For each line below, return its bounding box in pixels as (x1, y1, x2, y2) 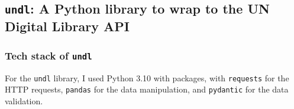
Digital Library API (5, 17, 130, 35)
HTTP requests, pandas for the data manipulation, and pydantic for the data (5, 83, 289, 95)
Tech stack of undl (5, 48, 92, 62)
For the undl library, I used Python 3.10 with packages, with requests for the (5, 71, 289, 84)
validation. (5, 94, 43, 107)
